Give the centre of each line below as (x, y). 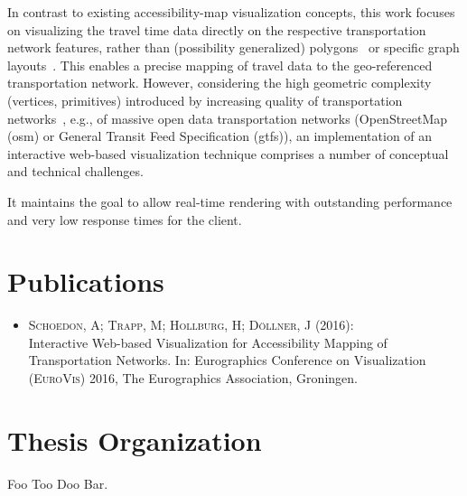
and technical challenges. (75, 171)
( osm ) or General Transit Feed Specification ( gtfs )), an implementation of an (220, 136)
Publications (86, 281)
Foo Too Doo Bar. (58, 483)
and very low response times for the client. (125, 219)
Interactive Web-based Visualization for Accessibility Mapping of (208, 342)
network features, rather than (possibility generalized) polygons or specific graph (233, 47)
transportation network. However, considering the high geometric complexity (219, 83)
